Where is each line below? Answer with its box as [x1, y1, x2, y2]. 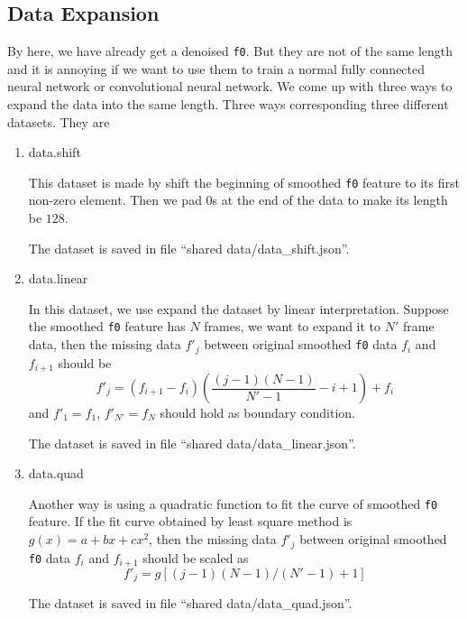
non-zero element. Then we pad [28, 190, 202, 209]
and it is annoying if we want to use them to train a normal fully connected [7, 59, 426, 78]
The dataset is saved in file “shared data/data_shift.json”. [28, 238, 350, 257]
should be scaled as [142, 548, 249, 567]
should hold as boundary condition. [160, 403, 356, 422]
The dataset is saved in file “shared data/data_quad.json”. [28, 594, 353, 613]
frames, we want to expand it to [204, 317, 381, 336]
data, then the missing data [28, 335, 181, 354]
